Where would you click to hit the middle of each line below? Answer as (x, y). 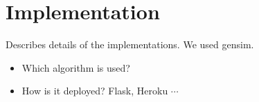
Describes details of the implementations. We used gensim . (130, 44)
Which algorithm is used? (76, 67)
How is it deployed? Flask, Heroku (95, 91)
